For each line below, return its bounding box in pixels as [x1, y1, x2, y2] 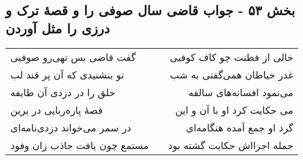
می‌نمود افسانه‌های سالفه [188, 85, 294, 99]
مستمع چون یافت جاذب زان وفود [10, 137, 149, 152]
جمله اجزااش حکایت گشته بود [168, 137, 294, 152]
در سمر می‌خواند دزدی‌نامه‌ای [10, 120, 131, 134]
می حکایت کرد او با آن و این [175, 102, 294, 117]
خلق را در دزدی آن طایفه [10, 85, 115, 99]
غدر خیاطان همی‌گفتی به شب [170, 67, 294, 82]
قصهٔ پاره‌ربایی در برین [10, 102, 103, 117]
